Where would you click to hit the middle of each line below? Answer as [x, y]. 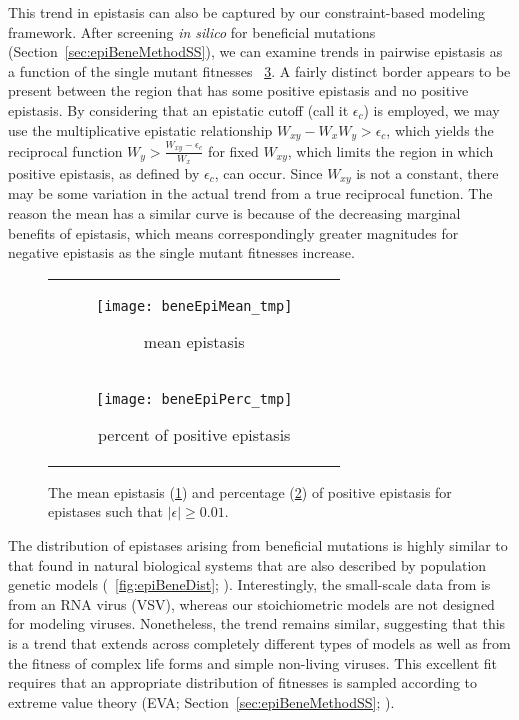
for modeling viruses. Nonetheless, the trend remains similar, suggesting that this [257, 623]
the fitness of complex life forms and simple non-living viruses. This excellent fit [253, 662]
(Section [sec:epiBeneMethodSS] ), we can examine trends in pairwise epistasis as [255, 51]
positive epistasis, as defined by [104, 172]
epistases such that [106, 511]
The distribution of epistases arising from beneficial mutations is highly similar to [258, 544]
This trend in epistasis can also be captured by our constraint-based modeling [247, 12]
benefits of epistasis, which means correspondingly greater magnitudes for [233, 232]
